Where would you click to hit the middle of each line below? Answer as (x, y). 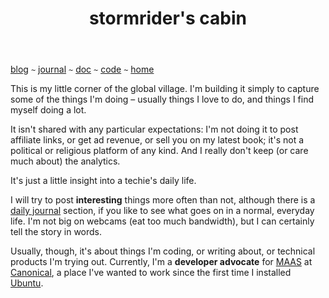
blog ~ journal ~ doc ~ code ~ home (82, 69)
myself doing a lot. (48, 110)
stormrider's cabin (168, 18)
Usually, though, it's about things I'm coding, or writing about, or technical (163, 251)
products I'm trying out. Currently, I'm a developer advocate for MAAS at (161, 262)
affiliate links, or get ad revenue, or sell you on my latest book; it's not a (157, 140)
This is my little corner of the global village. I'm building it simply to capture (165, 89)
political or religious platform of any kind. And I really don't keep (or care (159, 151)
